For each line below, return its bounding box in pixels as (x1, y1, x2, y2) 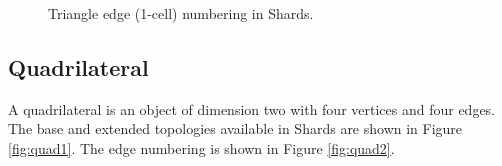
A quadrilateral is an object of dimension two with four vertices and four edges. (8, 98, 496, 119)
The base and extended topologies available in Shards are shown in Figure (8, 118, 463, 139)
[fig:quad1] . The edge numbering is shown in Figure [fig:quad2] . (8, 137, 395, 158)
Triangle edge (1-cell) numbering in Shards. (48, 3, 314, 23)
